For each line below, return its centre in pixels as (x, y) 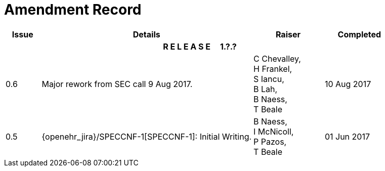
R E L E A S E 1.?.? (200, 46)
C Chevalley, (277, 58)
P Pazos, (270, 141)
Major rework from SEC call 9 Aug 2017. (117, 84)
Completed (359, 34)
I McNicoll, (274, 131)
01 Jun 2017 (347, 136)
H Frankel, (273, 69)
